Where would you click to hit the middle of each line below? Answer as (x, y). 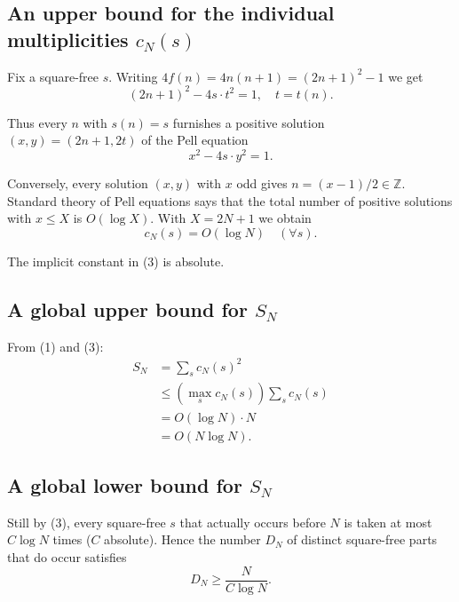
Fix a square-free (53, 76)
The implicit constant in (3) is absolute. (116, 261)
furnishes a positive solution (249, 122)
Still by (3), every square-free (87, 522)
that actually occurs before (253, 522)
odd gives (262, 182)
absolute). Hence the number (182, 539)
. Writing (133, 76)
